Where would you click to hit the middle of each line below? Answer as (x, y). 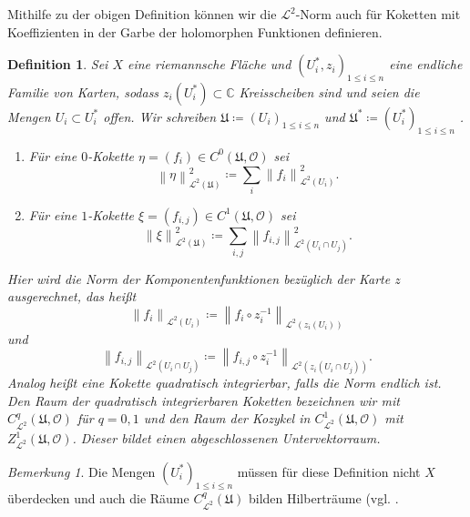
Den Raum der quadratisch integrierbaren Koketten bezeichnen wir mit (204, 400)
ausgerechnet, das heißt (72, 296)
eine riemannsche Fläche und (209, 64)
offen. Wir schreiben (160, 116)
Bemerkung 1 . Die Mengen (82, 471)
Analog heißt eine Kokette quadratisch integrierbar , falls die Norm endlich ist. (225, 383)
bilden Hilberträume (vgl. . (323, 497)
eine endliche (426, 64)
